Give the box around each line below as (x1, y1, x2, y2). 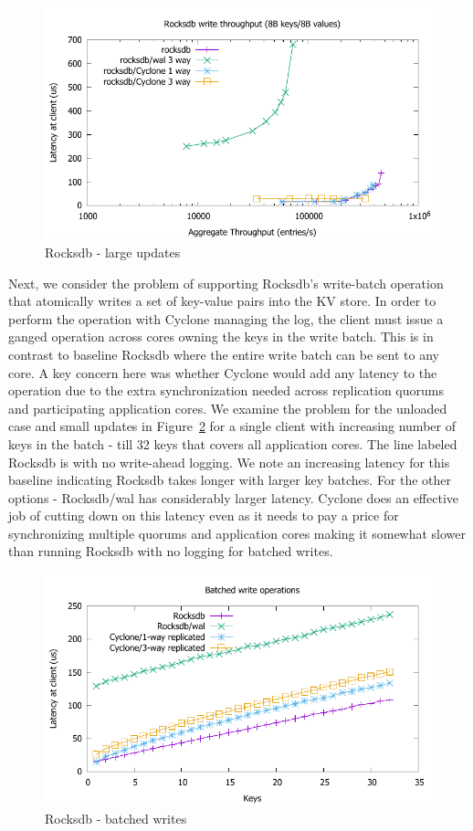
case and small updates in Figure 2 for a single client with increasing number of (8, 416, 456, 436)
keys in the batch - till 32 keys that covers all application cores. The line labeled (8, 434, 457, 453)
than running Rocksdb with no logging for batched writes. (8, 542, 333, 561)
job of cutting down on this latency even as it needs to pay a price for (8, 506, 399, 525)
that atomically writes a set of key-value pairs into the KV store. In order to (8, 291, 436, 310)
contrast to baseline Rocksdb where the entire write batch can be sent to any (8, 344, 439, 363)
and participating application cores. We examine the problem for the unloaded (8, 398, 447, 417)
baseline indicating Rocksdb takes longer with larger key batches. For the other (8, 470, 452, 489)
